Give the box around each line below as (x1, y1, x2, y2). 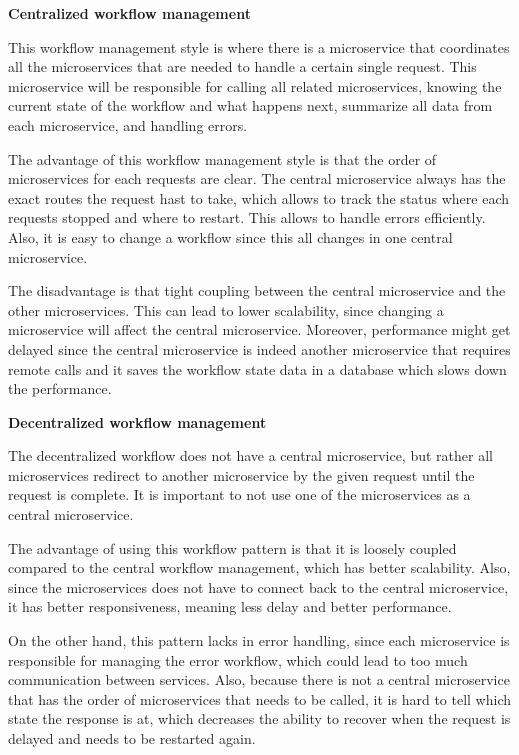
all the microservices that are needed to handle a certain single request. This (8, 56, 477, 77)
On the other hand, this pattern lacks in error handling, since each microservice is (8, 630, 510, 651)
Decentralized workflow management (8, 411, 267, 432)
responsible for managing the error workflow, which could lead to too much (8, 649, 468, 670)
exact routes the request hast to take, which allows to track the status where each (8, 187, 510, 208)
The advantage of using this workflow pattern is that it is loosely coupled (8, 537, 457, 558)
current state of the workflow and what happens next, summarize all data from (8, 95, 493, 116)
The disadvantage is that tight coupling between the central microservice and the (8, 280, 506, 301)
